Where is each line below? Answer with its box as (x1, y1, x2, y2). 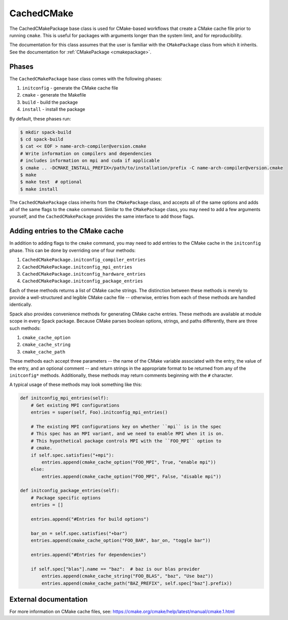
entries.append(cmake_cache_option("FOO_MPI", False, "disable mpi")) (41, 474, 221, 479)
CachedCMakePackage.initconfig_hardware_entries (22, 271, 146, 277)
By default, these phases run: (9, 115, 71, 122)
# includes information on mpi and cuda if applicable (20, 158, 160, 164)
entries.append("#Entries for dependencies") (31, 552, 147, 557)
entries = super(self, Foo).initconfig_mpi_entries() (31, 409, 168, 416)
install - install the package (22, 106, 85, 112)
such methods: (9, 325, 41, 331)
